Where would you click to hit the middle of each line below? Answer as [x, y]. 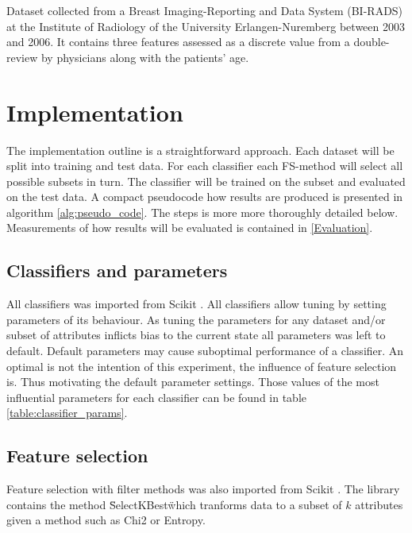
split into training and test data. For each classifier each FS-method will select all [205, 166]
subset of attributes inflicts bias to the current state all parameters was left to [196, 335]
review [22, 57]
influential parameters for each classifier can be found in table [157, 397]
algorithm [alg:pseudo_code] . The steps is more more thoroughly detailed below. [202, 212]
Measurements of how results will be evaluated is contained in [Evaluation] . [190, 228]
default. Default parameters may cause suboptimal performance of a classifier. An [205, 351]
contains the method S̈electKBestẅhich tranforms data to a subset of [174, 504]
